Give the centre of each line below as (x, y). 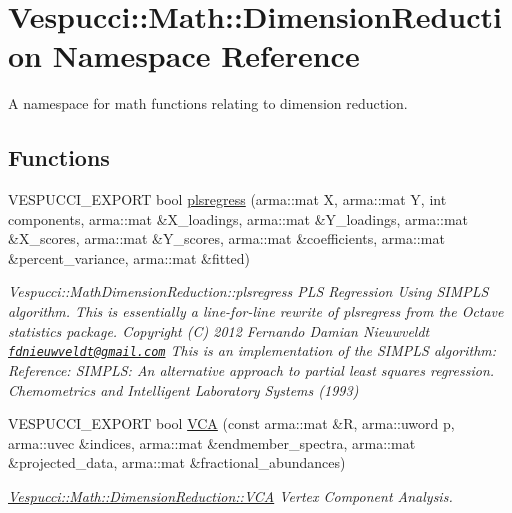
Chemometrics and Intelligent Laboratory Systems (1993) (183, 389)
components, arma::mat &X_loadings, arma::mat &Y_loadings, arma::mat (238, 218)
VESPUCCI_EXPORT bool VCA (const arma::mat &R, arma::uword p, (231, 423)
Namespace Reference (206, 55)
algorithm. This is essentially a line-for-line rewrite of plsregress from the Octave (256, 311)
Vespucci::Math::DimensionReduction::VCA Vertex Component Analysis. (230, 495)
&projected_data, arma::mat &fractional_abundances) (177, 462)
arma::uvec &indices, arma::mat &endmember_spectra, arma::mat (212, 442)
